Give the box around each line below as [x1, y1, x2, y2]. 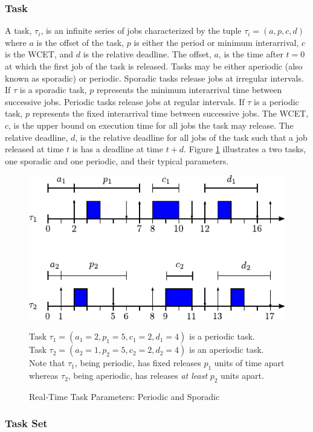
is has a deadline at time [72, 143, 163, 155]
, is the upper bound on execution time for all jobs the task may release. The [8, 118, 294, 131]
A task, [5, 24, 32, 37]
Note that [29, 356, 65, 369]
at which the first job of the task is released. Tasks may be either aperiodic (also [5, 60, 303, 72]
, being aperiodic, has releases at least [68, 369, 208, 382]
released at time [5, 143, 64, 155]
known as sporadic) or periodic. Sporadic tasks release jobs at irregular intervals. [5, 71, 304, 84]
